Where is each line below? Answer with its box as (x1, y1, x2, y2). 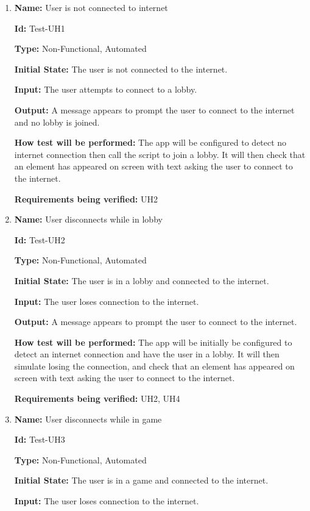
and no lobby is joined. (14, 115, 100, 128)
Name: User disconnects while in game (14, 412, 162, 425)
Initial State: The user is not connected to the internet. (14, 62, 228, 75)
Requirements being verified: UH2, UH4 (14, 392, 180, 405)
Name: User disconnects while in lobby (14, 213, 163, 226)
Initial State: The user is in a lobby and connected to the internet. (14, 274, 269, 287)
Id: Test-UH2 (14, 233, 65, 246)
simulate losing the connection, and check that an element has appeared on (14, 359, 295, 372)
